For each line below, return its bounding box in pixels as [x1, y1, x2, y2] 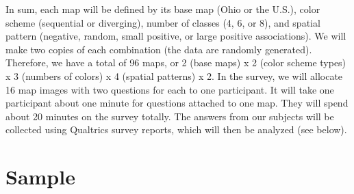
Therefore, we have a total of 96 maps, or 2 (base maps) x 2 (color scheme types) [5, 55, 346, 70]
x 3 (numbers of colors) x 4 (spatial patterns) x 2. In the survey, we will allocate [5, 68, 343, 83]
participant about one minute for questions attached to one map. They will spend [5, 96, 349, 110]
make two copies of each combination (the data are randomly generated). [5, 42, 312, 56]
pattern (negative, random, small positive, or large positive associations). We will [5, 29, 346, 43]
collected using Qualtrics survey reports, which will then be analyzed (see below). [5, 122, 347, 137]
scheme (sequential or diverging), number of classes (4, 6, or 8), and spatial [5, 15, 320, 29]
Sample [5, 163, 75, 191]
